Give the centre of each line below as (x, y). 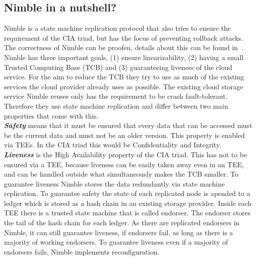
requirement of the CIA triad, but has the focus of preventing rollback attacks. (124, 37)
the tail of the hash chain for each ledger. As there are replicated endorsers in (122, 223)
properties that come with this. (51, 115)
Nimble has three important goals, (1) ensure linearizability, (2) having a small (124, 57)
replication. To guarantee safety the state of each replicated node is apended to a (127, 193)
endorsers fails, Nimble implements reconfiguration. (82, 251)
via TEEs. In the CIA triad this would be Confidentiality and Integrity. (113, 145)
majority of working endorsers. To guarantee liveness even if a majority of (116, 242)
